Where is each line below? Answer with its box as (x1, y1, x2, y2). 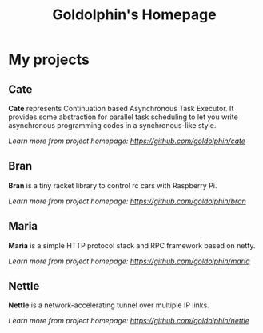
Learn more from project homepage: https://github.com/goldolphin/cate (8, 136, 246, 146)
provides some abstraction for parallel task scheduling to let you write (8, 112, 238, 122)
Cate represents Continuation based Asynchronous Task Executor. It (8, 104, 234, 113)
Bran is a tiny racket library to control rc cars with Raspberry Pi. (8, 180, 217, 190)
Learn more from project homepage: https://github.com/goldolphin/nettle (8, 316, 249, 326)
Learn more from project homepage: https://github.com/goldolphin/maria (8, 256, 250, 266)
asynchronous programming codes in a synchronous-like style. (8, 121, 217, 130)
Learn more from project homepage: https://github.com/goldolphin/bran (8, 196, 246, 206)
